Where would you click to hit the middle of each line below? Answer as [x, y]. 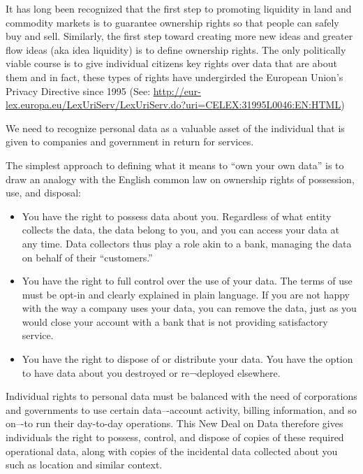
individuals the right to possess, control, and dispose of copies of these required [175, 437]
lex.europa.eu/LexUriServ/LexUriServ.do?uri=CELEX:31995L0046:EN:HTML [173, 105]
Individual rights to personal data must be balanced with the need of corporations [181, 396]
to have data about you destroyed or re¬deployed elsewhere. [151, 372]
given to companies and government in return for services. [130, 142]
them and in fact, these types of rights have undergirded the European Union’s [175, 77]
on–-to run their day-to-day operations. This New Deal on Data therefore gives [175, 423]
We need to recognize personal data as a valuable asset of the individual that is [175, 128]
